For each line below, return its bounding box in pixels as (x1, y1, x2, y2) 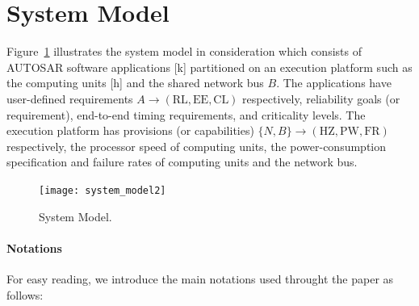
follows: (6, 286, 44, 303)
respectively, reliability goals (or (242, 90, 400, 107)
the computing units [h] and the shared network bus (6, 74, 264, 91)
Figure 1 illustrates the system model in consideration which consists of (6, 43, 362, 60)
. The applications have (276, 74, 392, 91)
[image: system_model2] (39, 184, 166, 196)
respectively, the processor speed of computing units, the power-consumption (6, 137, 387, 154)
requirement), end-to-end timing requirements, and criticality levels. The (6, 106, 366, 123)
